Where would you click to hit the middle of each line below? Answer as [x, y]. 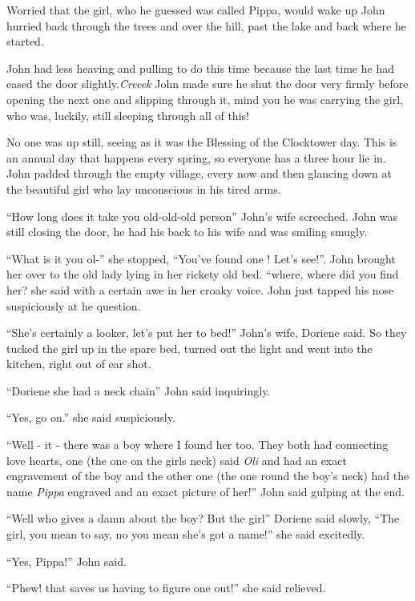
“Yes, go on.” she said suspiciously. [91, 417]
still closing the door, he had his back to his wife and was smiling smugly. [187, 232]
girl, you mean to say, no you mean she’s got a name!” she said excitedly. [186, 534]
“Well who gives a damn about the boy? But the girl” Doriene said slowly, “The [203, 518]
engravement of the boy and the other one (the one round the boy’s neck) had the [208, 476]
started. [25, 41]
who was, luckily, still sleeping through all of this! [128, 115]
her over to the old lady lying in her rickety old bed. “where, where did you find [203, 274]
